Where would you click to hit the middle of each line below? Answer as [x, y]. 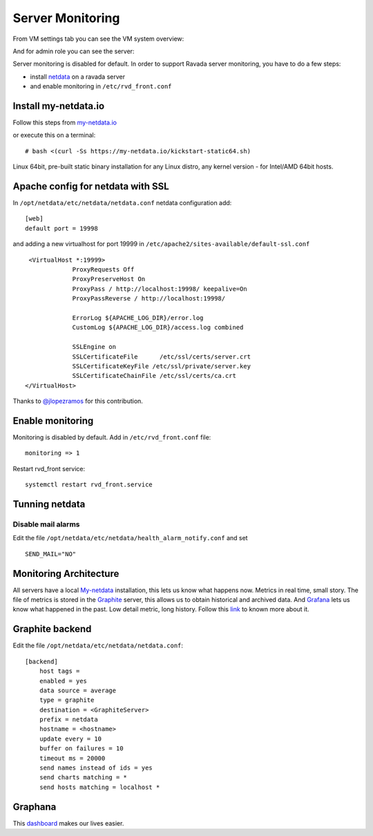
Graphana [35, 807]
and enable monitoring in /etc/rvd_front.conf [101, 86]
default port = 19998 [61, 228]
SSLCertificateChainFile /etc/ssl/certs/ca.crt [154, 376]
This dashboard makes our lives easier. [68, 823]
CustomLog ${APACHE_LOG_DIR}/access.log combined [158, 327]
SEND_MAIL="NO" [51, 554]
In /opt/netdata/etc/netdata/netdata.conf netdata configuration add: [122, 203]
